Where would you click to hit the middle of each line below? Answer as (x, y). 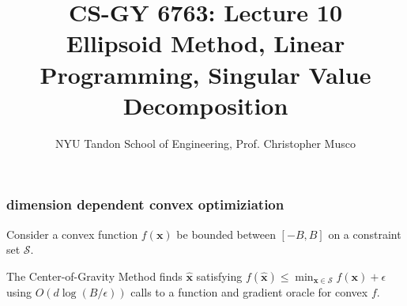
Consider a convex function (72, 234)
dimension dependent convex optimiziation (145, 204)
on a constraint (365, 234)
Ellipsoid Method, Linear (205, 43)
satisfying (219, 276)
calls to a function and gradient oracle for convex (249, 291)
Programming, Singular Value (205, 74)
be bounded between (226, 234)
